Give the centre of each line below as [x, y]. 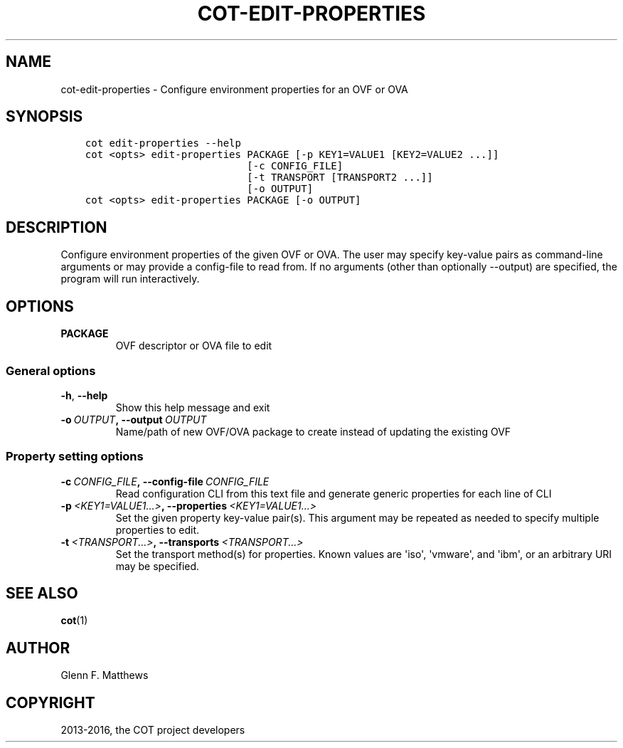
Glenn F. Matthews [105, 675]
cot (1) [74, 621]
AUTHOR [38, 648]
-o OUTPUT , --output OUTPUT [134, 419]
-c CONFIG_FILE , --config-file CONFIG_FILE [165, 481]
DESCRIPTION [57, 227]
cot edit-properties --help [163, 143]
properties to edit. [157, 530]
